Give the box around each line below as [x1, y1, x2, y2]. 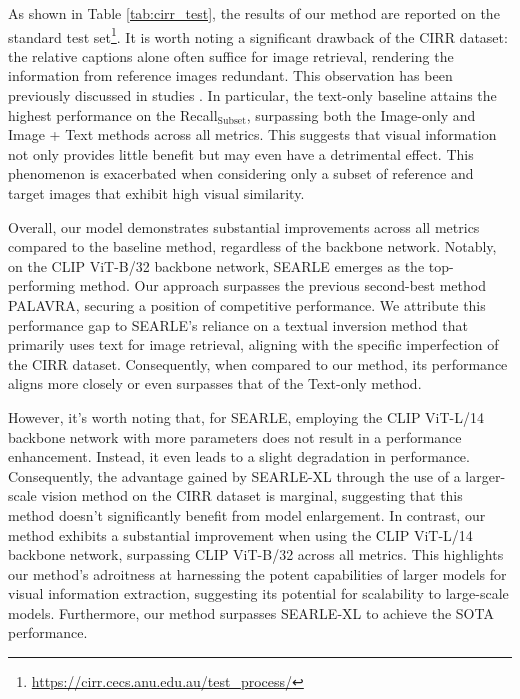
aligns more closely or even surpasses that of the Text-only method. [8, 373, 422, 394]
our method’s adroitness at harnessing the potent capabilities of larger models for [8, 563, 507, 584]
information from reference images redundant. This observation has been [8, 65, 453, 86]
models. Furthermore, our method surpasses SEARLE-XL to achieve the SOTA [8, 602, 494, 623]
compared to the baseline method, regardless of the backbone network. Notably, [8, 236, 497, 257]
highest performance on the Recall [8, 104, 218, 125]
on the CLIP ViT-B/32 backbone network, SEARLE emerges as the [8, 255, 425, 276]
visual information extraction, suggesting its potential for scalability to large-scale [8, 583, 509, 604]
